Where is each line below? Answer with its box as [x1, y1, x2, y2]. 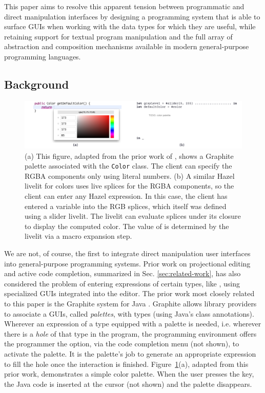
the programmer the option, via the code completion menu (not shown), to [4, 338, 239, 349]
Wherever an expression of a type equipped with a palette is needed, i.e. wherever [4, 318, 261, 329]
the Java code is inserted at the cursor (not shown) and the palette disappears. [4, 378, 252, 389]
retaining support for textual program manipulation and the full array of [4, 31, 233, 42]
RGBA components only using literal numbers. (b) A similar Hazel [25, 170, 235, 181]
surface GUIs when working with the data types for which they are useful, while [4, 21, 256, 32]
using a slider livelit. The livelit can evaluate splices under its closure [25, 211, 241, 221]
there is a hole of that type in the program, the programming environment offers [4, 328, 257, 339]
